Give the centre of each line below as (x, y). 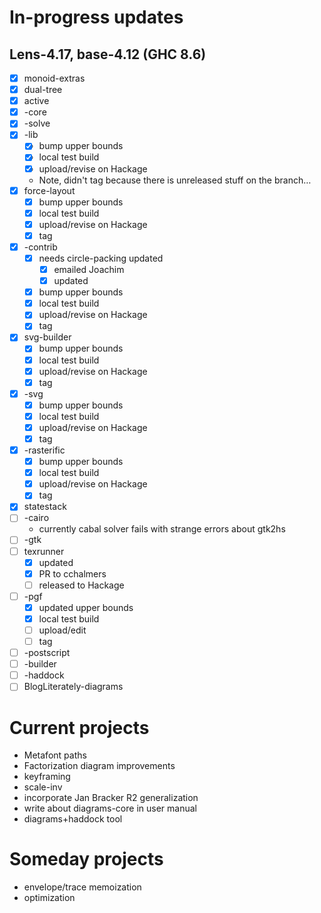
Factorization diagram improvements (99, 766)
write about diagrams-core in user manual (110, 808)
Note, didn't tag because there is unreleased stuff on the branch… (175, 180)
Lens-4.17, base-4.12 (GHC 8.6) (108, 54)
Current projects (79, 727)
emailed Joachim (89, 269)
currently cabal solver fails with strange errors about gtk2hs (162, 529)
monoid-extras (54, 78)
